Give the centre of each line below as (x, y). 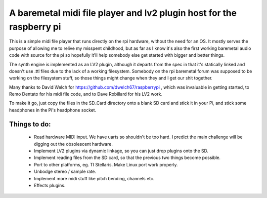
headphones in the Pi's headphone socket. (53, 110)
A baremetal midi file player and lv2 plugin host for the (123, 13)
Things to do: (30, 124)
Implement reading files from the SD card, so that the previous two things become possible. (127, 158)
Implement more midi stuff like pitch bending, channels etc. (94, 178)
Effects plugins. (50, 185)
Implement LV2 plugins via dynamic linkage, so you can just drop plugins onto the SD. (121, 151)
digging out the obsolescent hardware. (73, 144)
